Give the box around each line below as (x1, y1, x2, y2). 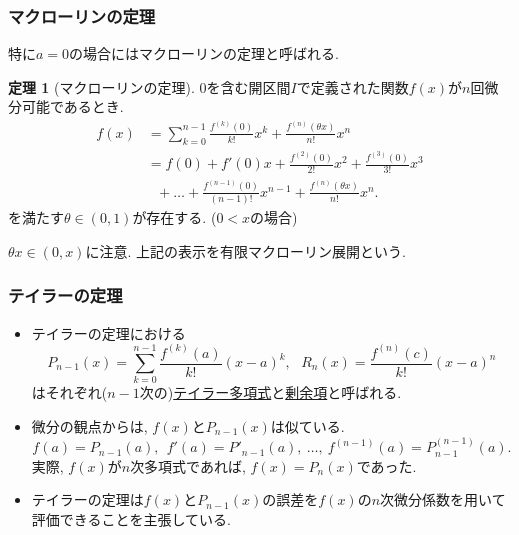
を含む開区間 (206, 76, 291, 97)
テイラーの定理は (31, 489, 144, 510)
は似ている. (270, 415, 345, 436)
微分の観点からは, (31, 415, 148, 436)
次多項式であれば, (130, 455, 246, 476)
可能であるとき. (21, 96, 124, 117)
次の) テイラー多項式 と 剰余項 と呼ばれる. (139, 382, 402, 403)
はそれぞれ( (31, 382, 108, 403)
